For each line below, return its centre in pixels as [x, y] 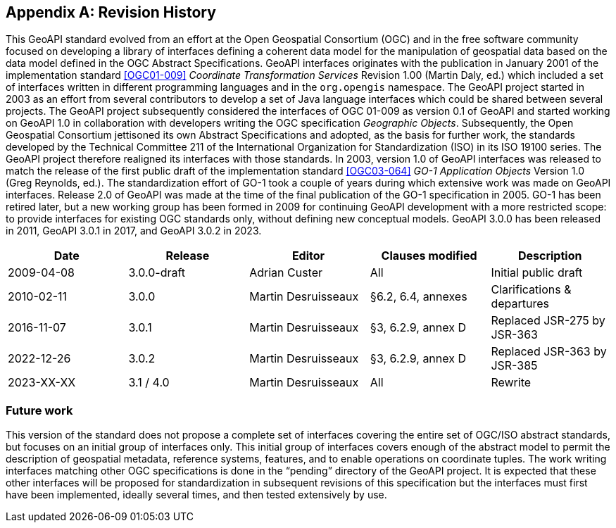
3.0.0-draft [157, 273]
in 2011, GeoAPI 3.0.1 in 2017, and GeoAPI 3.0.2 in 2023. [134, 231]
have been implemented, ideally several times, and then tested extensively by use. [196, 495]
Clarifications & [531, 290]
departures [520, 304]
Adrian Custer [286, 273]
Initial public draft [537, 273]
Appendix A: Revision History [111, 12]
